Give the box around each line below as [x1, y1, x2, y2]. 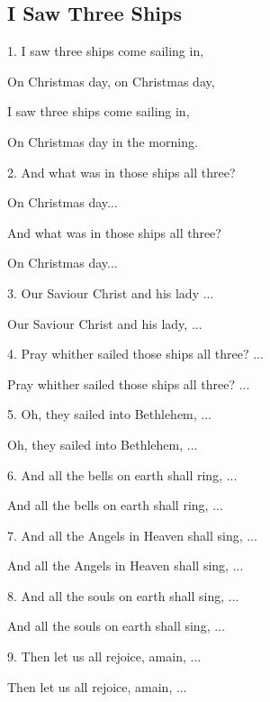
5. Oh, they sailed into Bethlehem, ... [7, 405, 211, 424]
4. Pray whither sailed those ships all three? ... [7, 344, 264, 363]
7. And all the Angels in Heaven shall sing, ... [7, 525, 257, 544]
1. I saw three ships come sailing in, [7, 41, 204, 60]
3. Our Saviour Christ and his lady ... [7, 283, 214, 302]
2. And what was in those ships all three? [7, 162, 236, 181]
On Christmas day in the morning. [7, 132, 198, 150]
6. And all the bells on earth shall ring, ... [7, 465, 238, 484]
